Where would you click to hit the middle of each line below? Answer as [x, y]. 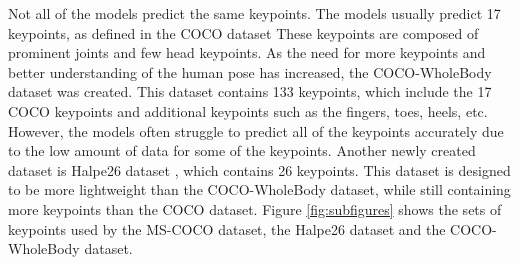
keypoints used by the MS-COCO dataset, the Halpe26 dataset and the [227, 228]
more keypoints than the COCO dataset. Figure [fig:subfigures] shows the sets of [255, 208]
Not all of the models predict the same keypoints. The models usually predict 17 [254, 13]
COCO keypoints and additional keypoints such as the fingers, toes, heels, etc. [248, 110]
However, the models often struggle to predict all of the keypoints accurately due [256, 130]
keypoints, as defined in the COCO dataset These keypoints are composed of [243, 32]
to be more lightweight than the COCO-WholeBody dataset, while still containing [259, 189]
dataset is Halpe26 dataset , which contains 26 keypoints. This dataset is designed [259, 169]
